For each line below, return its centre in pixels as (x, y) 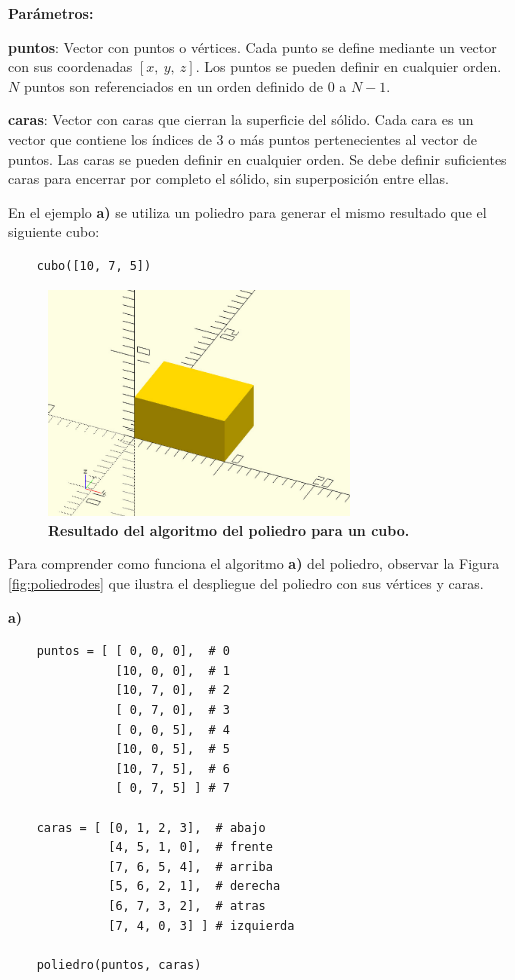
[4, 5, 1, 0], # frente (190, 847)
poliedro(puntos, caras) (119, 964)
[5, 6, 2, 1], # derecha (194, 886)
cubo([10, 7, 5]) (94, 265)
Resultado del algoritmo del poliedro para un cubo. (229, 529)
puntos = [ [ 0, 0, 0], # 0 (133, 651)
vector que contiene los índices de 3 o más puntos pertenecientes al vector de (243, 138)
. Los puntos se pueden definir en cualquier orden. (348, 66)
